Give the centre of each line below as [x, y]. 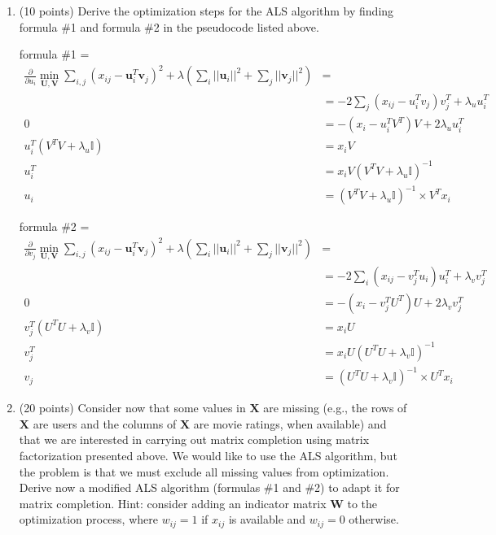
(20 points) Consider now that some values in [132, 408]
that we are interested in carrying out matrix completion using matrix [194, 439]
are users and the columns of [105, 423]
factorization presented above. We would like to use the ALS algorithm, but [208, 456]
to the [362, 503]
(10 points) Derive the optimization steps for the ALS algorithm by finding [206, 11]
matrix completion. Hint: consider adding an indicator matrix [173, 503]
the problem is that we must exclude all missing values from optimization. [204, 471]
